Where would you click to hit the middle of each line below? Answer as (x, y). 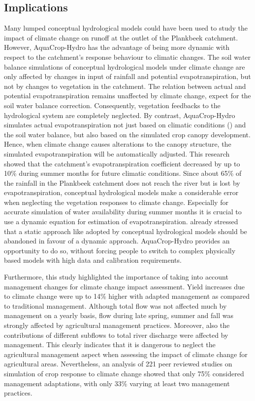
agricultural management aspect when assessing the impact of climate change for (126, 354)
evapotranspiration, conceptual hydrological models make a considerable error (121, 192)
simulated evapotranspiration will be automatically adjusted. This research (117, 153)
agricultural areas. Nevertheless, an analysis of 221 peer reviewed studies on (118, 364)
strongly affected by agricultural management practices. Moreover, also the (117, 325)
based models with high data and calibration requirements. (93, 260)
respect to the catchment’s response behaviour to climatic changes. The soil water (127, 57)
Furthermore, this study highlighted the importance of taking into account (116, 277)
